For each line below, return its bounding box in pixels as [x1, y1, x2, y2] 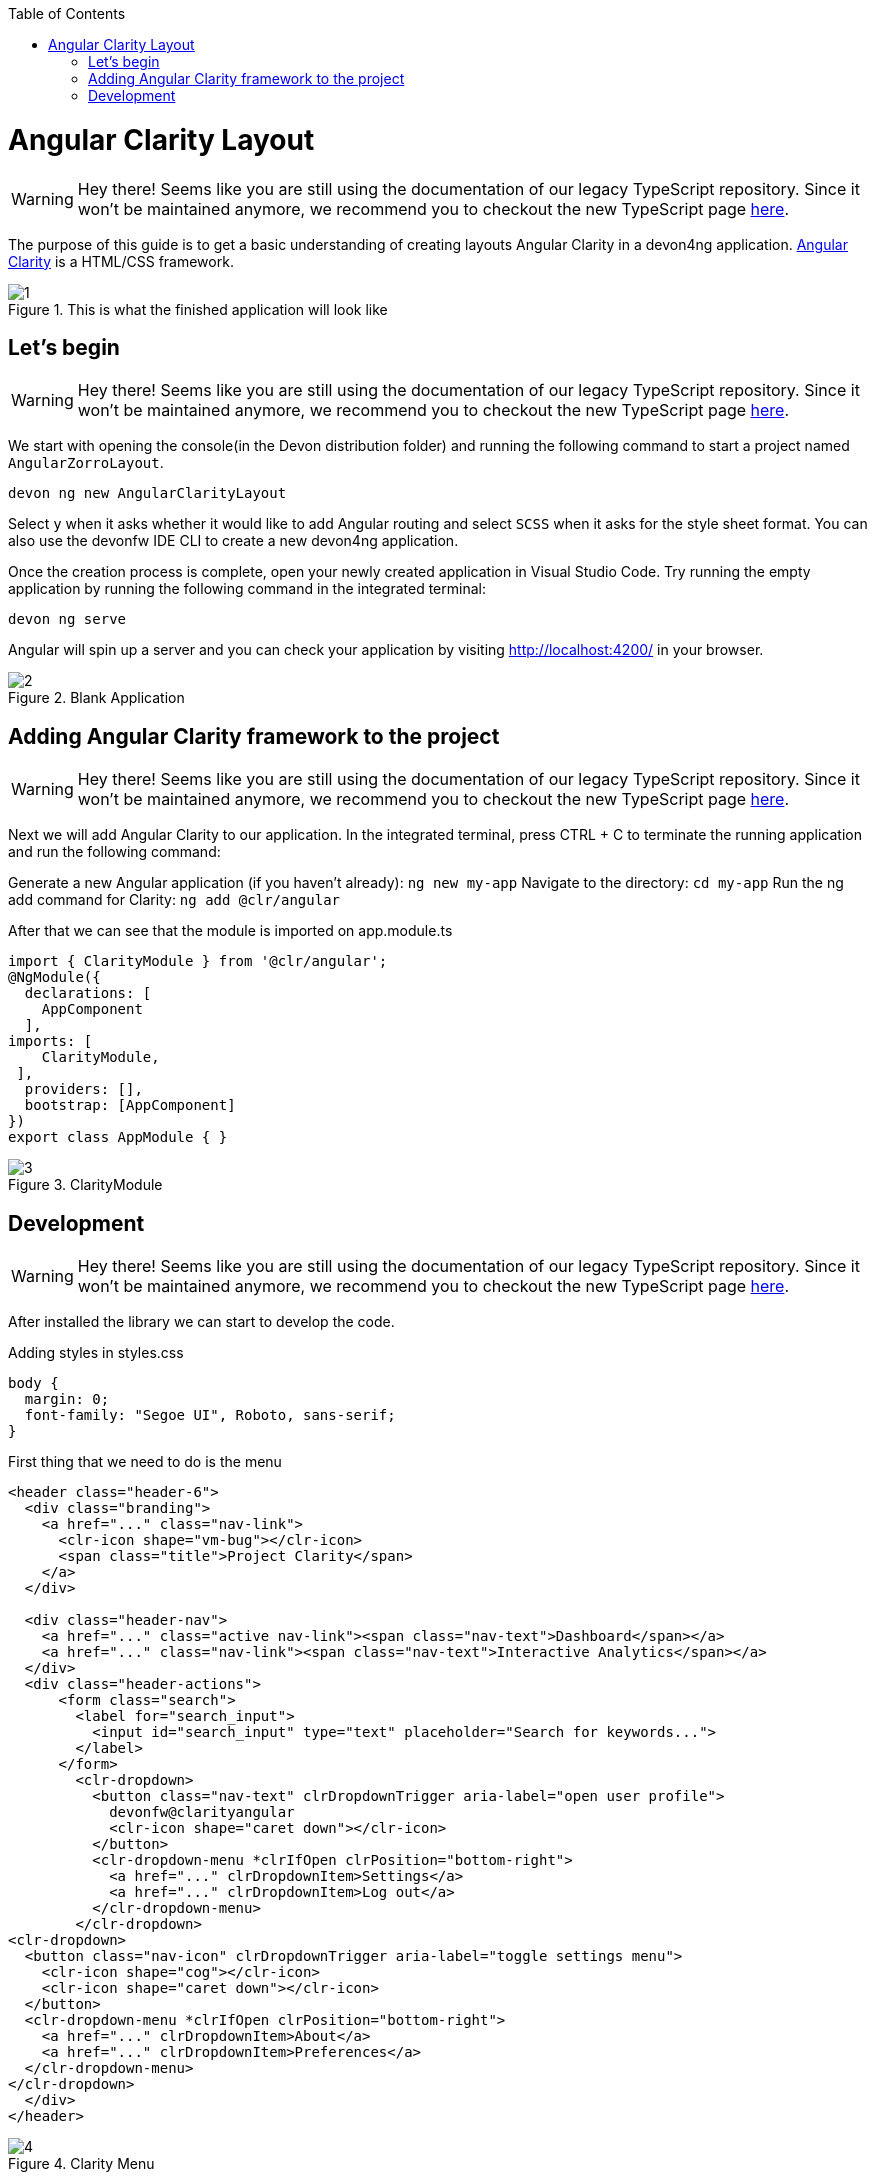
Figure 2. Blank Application [8, 689, 185, 707]
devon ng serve [8, 611, 127, 628]
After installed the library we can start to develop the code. [8, 1313, 395, 1331]
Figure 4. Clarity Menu [8, 2155, 155, 2173]
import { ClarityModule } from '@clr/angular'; [8, 953, 388, 970]
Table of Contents [8, 5, 126, 22]
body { [8, 1375, 59, 1392]
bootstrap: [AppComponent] [24, 1097, 236, 1114]
